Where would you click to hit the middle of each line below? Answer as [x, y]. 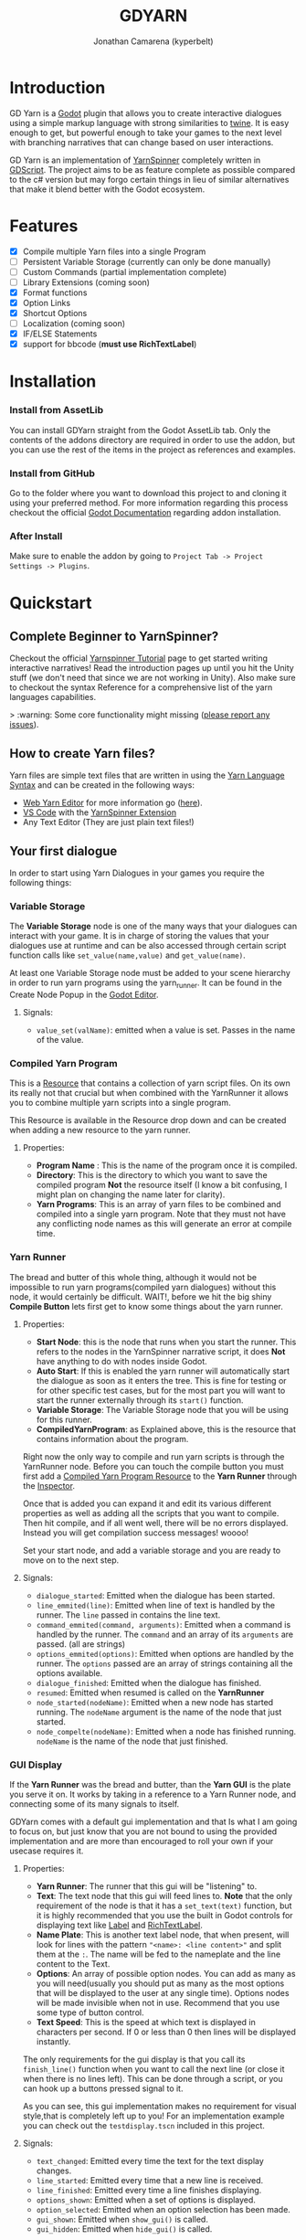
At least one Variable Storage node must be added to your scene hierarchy [150, 973]
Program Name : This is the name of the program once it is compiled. [167, 1165]
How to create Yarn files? [82, 754]
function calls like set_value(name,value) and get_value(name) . [128, 955]
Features [44, 226]
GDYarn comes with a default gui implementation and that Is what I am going [153, 1821]
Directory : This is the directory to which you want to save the [152, 1175]
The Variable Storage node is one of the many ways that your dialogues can [153, 926]
